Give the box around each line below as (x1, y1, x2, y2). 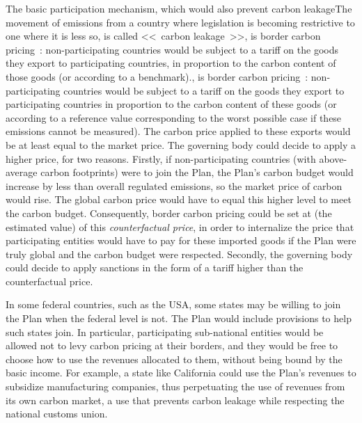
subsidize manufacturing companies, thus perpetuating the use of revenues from (6, 379, 345, 394)
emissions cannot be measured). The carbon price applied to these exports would (6, 124, 351, 138)
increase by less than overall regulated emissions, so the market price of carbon (6, 178, 343, 193)
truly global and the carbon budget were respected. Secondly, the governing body (6, 246, 353, 261)
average (6, 165, 38, 179)
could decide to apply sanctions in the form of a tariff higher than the (6, 260, 304, 275)
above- (319, 151, 347, 166)
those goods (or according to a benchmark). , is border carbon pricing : (6, 69, 308, 83)
